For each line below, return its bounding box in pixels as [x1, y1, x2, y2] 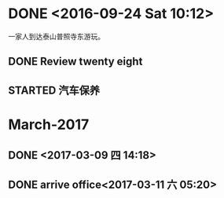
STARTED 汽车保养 [8, 83, 101, 97]
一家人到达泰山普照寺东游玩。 [8, 31, 105, 41]
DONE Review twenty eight [8, 55, 143, 68]
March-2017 [8, 115, 90, 134]
